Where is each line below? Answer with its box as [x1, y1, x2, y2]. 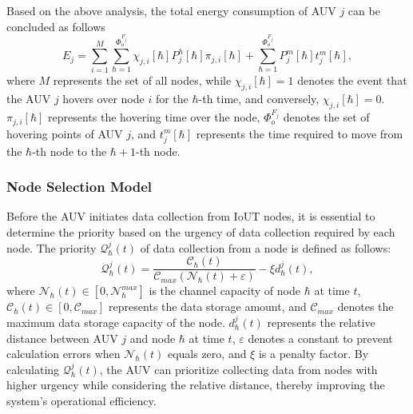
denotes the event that [297, 72, 407, 89]
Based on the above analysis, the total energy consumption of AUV [6, 2, 336, 18]
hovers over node [62, 90, 145, 107]
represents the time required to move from [196, 125, 403, 141]
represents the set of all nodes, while [53, 72, 232, 89]
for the [155, 90, 189, 107]
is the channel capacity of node [149, 282, 300, 299]
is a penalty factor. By [258, 345, 369, 362]
